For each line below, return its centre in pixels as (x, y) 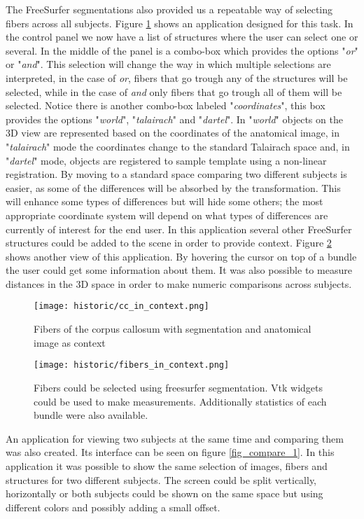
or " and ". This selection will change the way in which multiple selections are (168, 64)
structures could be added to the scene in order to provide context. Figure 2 (169, 243)
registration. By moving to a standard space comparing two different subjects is (176, 174)
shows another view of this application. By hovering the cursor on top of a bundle (181, 256)
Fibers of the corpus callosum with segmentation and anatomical (173, 329)
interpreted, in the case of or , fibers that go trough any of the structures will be (177, 77)
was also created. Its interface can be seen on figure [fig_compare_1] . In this (170, 452)
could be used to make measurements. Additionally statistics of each (180, 401)
